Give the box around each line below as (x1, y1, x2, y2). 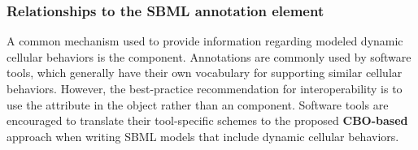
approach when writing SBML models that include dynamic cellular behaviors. (7, 127, 399, 144)
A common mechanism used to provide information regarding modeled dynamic (7, 32, 403, 49)
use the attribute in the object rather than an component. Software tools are (7, 96, 389, 113)
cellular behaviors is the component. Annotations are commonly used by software (7, 48, 411, 65)
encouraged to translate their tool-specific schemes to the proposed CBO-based (7, 112, 408, 129)
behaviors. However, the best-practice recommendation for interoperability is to (7, 80, 403, 96)
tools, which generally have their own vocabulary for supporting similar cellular (7, 64, 403, 81)
